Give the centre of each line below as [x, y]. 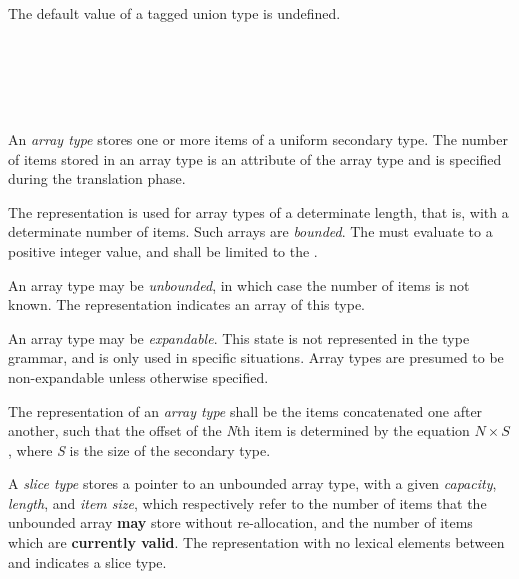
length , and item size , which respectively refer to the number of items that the [247, 502]
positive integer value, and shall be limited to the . [163, 250]
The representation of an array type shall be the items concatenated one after [245, 410]
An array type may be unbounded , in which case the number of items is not [239, 284]
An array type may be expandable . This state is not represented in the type [239, 337]
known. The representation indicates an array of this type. [187, 304]
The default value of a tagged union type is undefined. [174, 13]
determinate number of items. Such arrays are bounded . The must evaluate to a [250, 231]
